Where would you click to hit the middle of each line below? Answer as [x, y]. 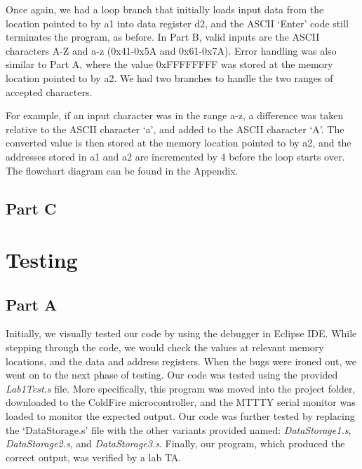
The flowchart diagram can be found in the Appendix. [122, 170]
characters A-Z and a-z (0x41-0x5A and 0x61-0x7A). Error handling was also [171, 50]
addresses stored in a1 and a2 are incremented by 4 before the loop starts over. [175, 156]
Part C [31, 208]
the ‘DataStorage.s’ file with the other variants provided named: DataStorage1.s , [179, 429]
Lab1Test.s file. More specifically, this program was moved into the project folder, [181, 388]
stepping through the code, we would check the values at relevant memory [165, 347]
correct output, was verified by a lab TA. [94, 457]
